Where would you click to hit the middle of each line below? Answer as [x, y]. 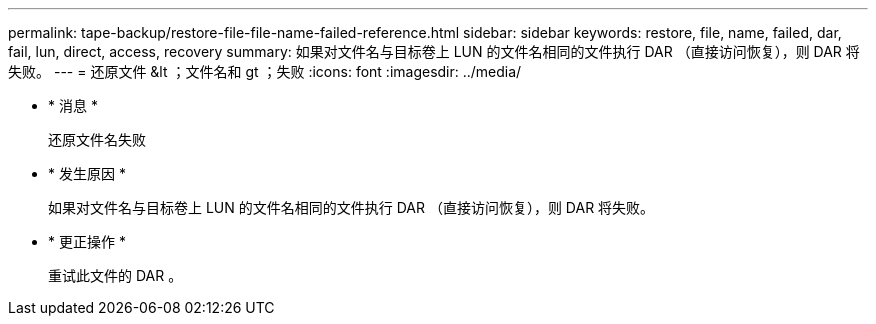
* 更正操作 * [87, 241]
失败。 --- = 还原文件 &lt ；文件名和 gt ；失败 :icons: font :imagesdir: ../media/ [265, 71]
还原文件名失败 [97, 140]
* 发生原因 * [87, 173]
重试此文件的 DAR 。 [115, 275]
